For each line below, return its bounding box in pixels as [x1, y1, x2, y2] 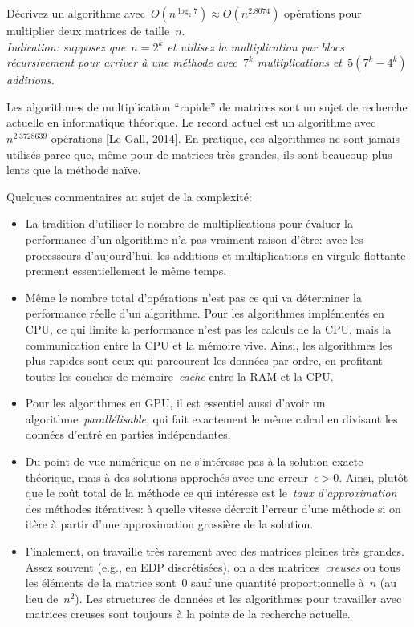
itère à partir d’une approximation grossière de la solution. [25, 516, 314, 532]
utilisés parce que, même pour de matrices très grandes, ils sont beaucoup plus [6, 145, 392, 162]
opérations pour [284, 5, 362, 21]
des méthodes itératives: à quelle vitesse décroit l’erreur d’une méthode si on [25, 500, 401, 516]
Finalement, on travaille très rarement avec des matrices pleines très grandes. [25, 543, 404, 560]
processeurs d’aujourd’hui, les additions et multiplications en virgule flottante [25, 246, 406, 263]
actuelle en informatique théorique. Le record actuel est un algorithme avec [6, 114, 376, 131]
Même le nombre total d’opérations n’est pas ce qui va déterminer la [25, 289, 362, 305]
